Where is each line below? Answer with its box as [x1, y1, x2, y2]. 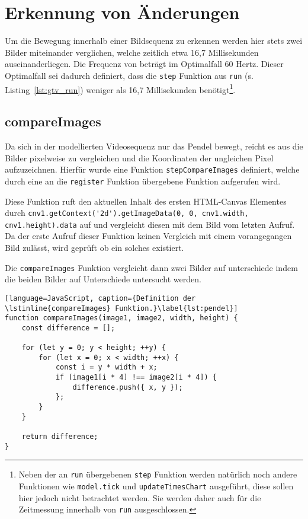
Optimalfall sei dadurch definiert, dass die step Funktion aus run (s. [5, 69, 254, 81]
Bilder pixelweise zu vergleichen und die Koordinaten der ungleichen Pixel [5, 151, 274, 164]
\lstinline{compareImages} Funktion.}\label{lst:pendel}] [5, 304, 238, 313]
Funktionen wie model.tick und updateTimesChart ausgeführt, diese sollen [18, 480, 294, 492]
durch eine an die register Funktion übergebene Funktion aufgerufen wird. [5, 174, 281, 187]
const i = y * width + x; [55, 363, 158, 372]
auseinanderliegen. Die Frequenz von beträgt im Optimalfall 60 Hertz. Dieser [5, 58, 284, 70]
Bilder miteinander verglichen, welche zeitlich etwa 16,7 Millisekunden [5, 46, 259, 58]
